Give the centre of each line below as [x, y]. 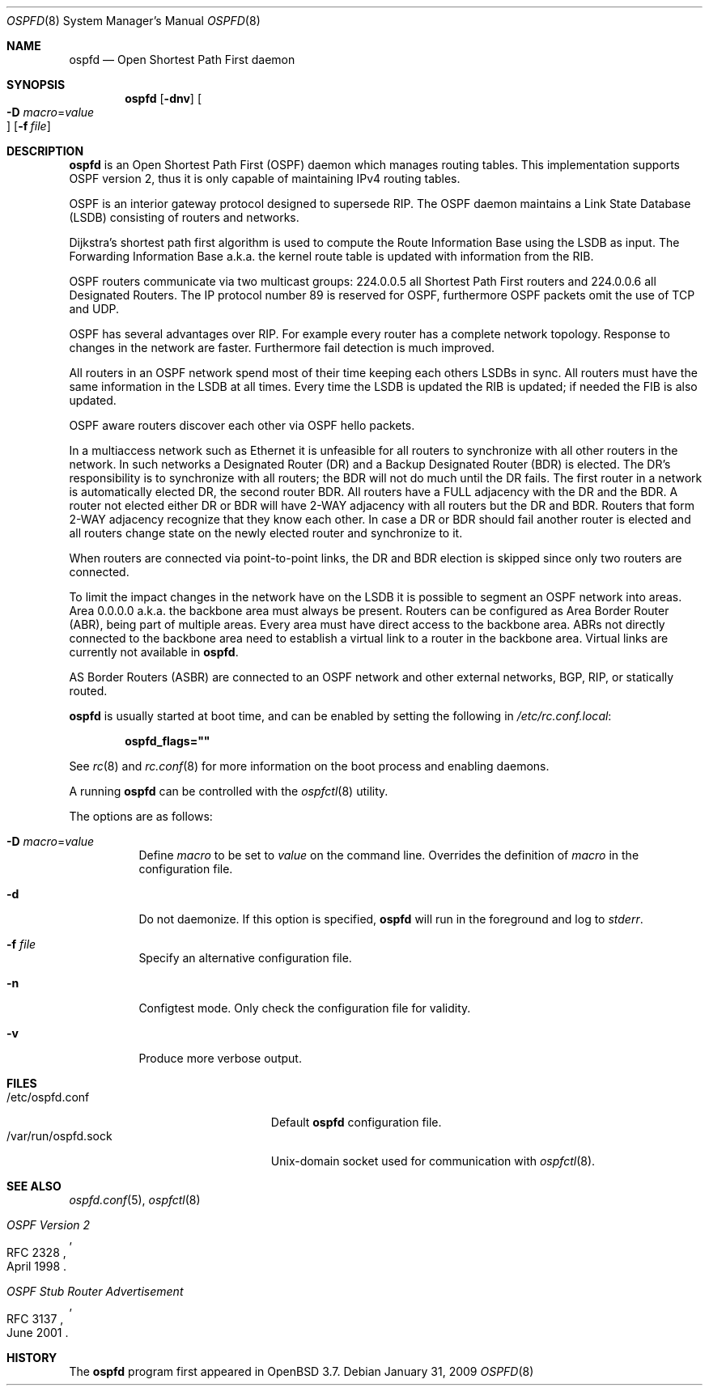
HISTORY [32, 1358]
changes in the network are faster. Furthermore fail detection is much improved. [282, 348]
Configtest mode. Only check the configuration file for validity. [305, 1008]
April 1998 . [37, 1266]
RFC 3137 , [35, 1319]
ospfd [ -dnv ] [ [163, 98]
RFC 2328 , [36, 1252]
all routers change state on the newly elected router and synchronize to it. [266, 533]
